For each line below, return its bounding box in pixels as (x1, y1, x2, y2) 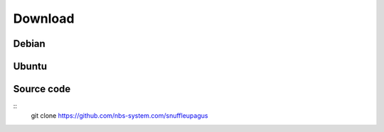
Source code (13, 83, 71, 95)
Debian (13, 38, 46, 50)
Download (13, 11, 75, 26)
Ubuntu (13, 60, 48, 72)
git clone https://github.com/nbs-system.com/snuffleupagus (31, 111, 208, 120)
